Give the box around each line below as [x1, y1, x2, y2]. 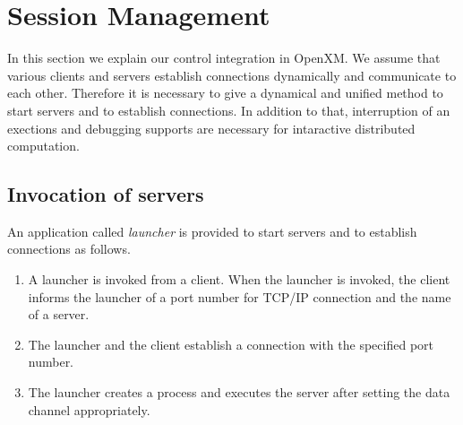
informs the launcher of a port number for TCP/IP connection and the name [28, 287, 451, 306]
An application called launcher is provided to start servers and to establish [7, 221, 417, 240]
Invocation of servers [7, 180, 204, 208]
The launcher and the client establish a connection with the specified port [28, 334, 433, 353]
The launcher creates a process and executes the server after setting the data [28, 383, 450, 402]
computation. [7, 136, 80, 155]
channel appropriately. [28, 400, 150, 419]
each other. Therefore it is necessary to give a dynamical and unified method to [7, 83, 443, 102]
